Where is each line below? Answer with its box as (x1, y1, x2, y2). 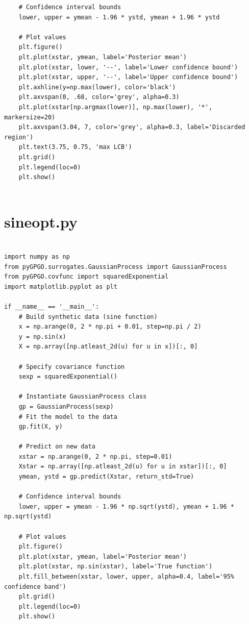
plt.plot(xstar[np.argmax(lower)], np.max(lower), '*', (18, 103, 213, 111)
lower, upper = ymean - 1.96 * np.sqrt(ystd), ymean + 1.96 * (18, 503, 235, 510)
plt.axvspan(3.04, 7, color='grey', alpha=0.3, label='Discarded (18, 123, 245, 131)
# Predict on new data (18, 443, 95, 451)
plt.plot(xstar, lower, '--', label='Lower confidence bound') (18, 63, 238, 71)
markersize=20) (4, 113, 56, 121)
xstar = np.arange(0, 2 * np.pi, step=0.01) (18, 453, 172, 460)
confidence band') (4, 583, 66, 590)
